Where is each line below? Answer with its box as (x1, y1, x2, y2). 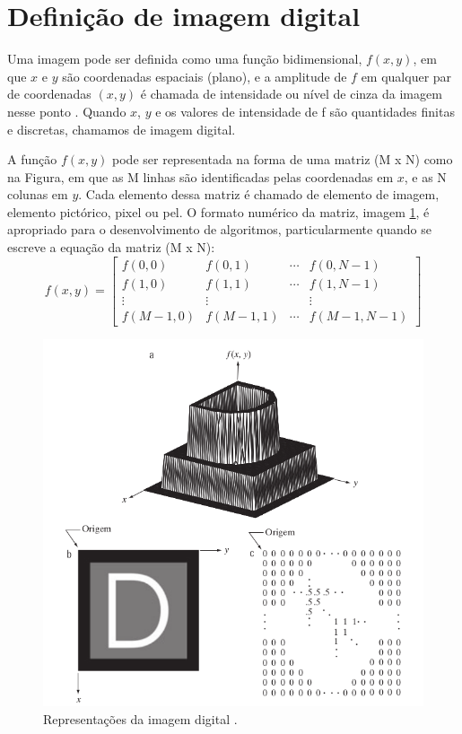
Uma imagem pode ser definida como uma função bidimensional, (7, 49, 362, 68)
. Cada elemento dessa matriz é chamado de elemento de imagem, (78, 185, 440, 204)
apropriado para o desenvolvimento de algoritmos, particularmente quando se (7, 220, 431, 239)
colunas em (7, 185, 68, 204)
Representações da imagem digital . (43, 709, 238, 728)
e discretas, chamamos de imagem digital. (7, 119, 236, 138)
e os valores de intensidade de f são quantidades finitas (155, 101, 455, 120)
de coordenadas (7, 84, 92, 103)
